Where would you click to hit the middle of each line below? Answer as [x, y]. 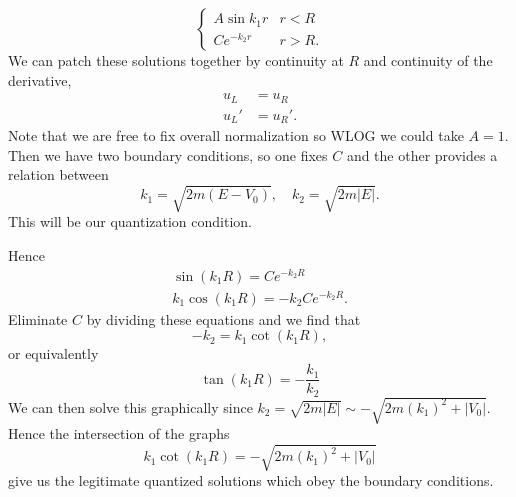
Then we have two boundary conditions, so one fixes [168, 154]
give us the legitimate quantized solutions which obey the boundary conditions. [251, 480]
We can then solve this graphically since [130, 406]
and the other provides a [422, 154]
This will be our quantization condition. [130, 221]
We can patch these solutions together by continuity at [176, 60]
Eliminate [38, 318]
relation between [58, 174]
